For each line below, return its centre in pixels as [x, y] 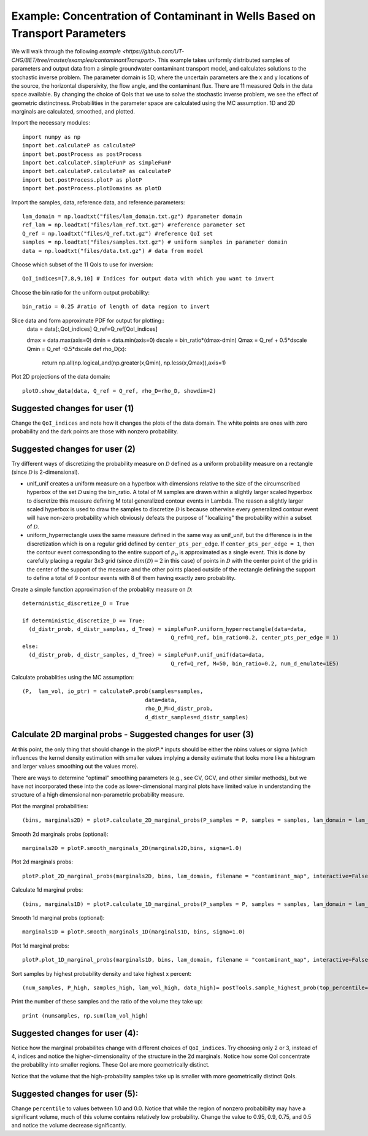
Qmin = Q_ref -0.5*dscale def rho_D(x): [77, 349]
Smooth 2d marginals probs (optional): [60, 834]
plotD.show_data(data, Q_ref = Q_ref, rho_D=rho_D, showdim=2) [119, 391]
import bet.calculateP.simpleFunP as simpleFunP [97, 163]
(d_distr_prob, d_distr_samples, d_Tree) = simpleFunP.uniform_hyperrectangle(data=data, [167, 629]
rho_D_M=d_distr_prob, [179, 709]
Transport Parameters [69, 33]
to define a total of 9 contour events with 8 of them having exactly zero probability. [131, 578]
